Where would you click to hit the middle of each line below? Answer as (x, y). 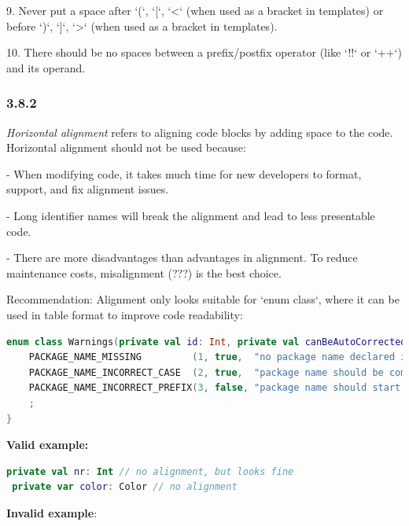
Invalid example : (52, 512)
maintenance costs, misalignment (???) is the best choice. (144, 272)
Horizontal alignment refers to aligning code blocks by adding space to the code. (200, 132)
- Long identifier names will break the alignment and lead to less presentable (191, 215)
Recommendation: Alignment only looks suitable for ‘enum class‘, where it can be (203, 299)
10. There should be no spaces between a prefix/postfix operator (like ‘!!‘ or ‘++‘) (204, 52)
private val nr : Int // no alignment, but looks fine (150, 471)
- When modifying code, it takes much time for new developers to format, (184, 173)
